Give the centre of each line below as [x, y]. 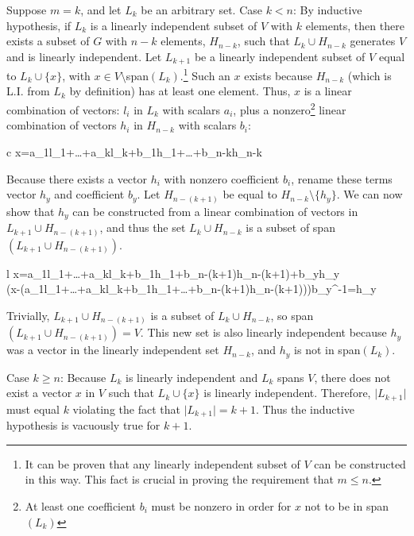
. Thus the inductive [305, 409]
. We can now [370, 194]
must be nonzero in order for [221, 506]
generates [373, 41]
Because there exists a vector [77, 178]
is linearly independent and [192, 377]
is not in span [327, 350]
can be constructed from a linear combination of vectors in [215, 211]
